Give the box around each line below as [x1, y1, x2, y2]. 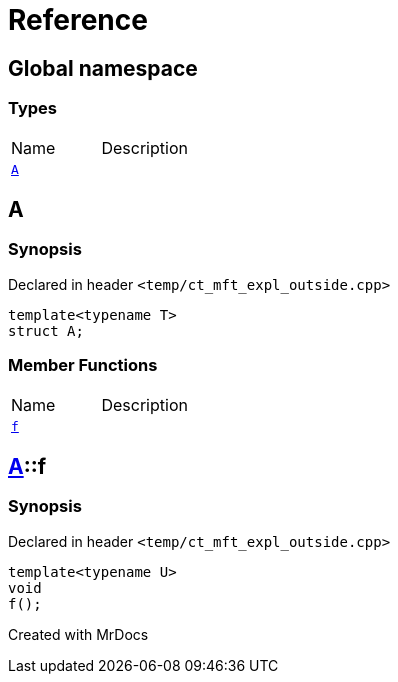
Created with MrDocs [8, 625, 149, 643]
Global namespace [8, 55, 198, 81]
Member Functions [8, 355, 158, 376]
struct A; [8, 322, 84, 339]
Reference [8, 3, 148, 37]
